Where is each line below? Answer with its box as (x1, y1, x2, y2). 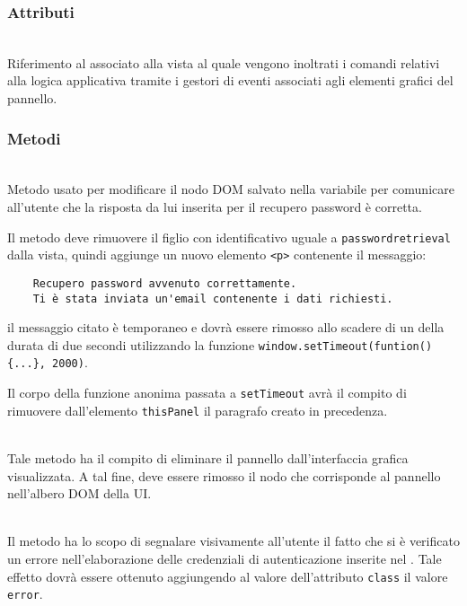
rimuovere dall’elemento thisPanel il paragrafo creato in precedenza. (7, 400, 388, 419)
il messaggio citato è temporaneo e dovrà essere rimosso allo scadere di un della (7, 318, 445, 337)
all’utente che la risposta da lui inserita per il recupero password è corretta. (7, 198, 422, 215)
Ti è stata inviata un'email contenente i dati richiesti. (32, 292, 393, 305)
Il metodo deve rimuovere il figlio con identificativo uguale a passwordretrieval (7, 227, 451, 246)
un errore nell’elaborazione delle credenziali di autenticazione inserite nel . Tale (7, 549, 442, 567)
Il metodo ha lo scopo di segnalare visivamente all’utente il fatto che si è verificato (7, 531, 460, 550)
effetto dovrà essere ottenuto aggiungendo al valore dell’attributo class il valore (7, 566, 448, 585)
